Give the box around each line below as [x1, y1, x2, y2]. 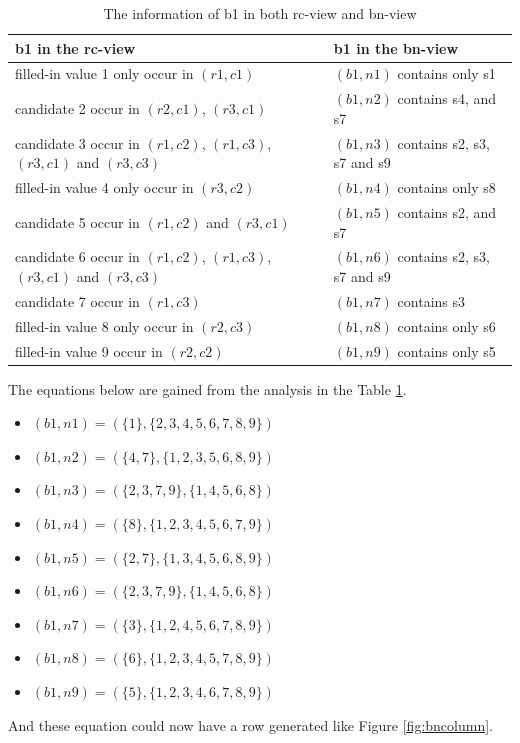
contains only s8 [397, 177, 496, 198]
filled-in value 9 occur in [15, 340, 163, 361]
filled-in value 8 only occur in [15, 315, 194, 336]
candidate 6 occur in [15, 246, 140, 267]
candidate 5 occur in [15, 211, 140, 232]
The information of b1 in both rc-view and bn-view [103, 3, 417, 23]
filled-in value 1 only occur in [15, 63, 194, 84]
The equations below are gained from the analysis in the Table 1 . [8, 378, 407, 399]
